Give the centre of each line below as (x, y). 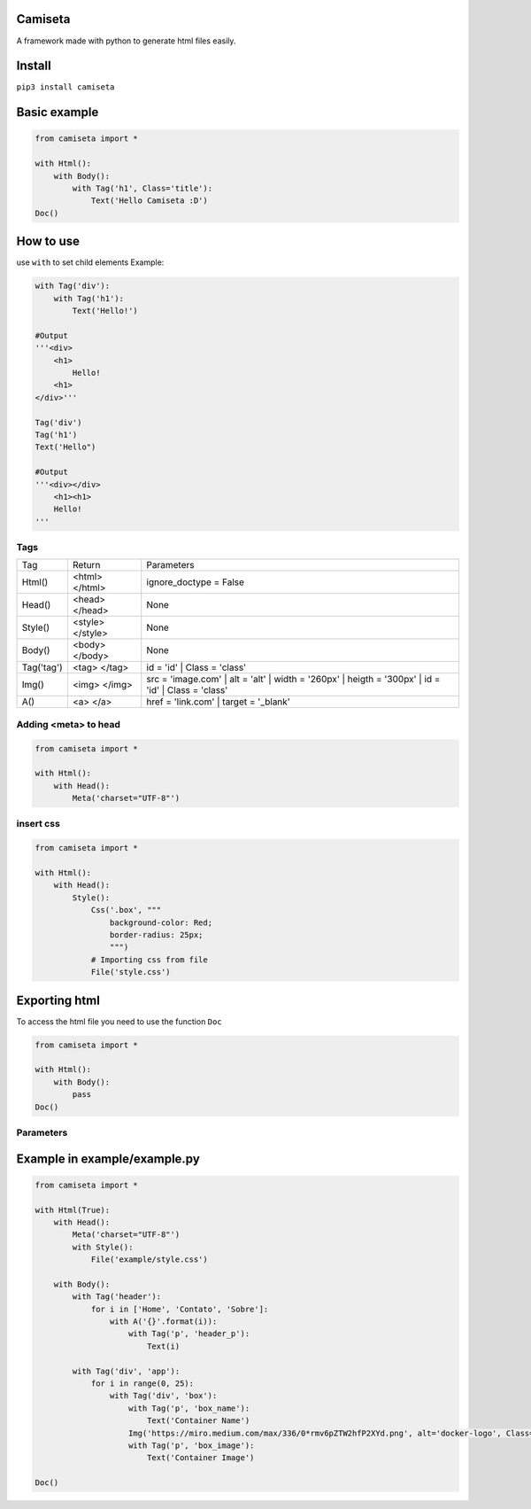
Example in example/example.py (108, 1159)
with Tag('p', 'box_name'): (189, 1408)
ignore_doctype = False (196, 582)
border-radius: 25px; (156, 935)
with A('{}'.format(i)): (163, 1322)
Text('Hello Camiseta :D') (149, 201)
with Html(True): (73, 1210)
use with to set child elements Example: (90, 262)
